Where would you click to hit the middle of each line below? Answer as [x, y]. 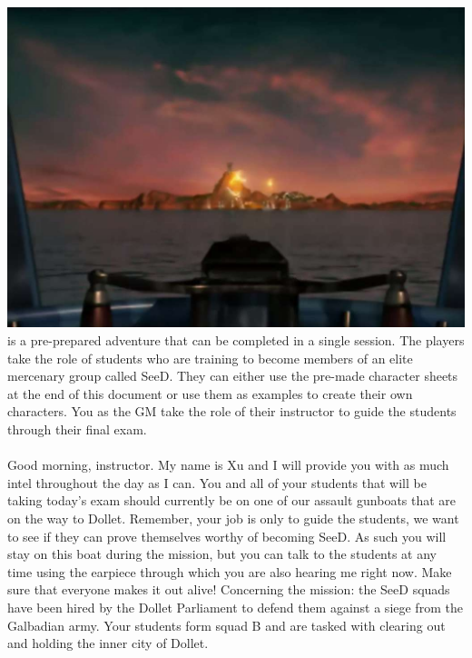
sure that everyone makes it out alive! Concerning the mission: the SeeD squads [229, 589]
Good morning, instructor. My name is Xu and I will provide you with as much [228, 465]
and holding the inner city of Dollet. [108, 643]
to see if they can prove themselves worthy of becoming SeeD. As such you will [227, 536]
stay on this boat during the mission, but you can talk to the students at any [222, 554]
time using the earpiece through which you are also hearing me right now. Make [230, 571]
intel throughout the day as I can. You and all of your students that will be [217, 482]
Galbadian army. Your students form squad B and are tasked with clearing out [226, 625]
